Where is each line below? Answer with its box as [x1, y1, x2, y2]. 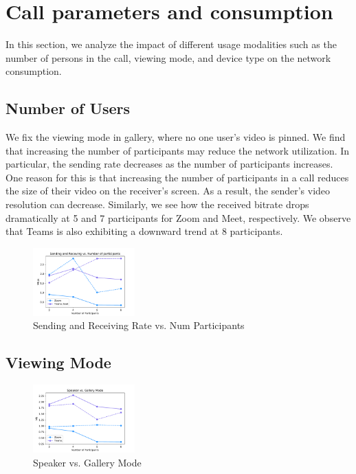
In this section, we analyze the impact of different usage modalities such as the [5, 37, 337, 52]
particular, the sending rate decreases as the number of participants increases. [5, 157, 333, 171]
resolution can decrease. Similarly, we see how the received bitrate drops [5, 197, 309, 212]
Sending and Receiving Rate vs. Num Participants [33, 318, 245, 332]
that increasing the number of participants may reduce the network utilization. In [5, 143, 350, 157]
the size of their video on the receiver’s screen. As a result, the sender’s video [5, 183, 331, 198]
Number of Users [5, 98, 131, 119]
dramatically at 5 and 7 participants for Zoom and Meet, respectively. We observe [5, 210, 351, 225]
